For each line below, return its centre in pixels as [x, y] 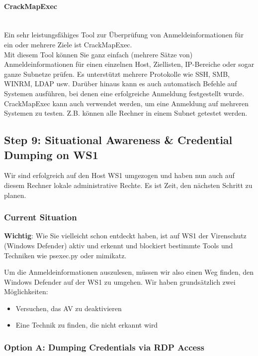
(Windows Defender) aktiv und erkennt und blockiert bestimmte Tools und [119, 245]
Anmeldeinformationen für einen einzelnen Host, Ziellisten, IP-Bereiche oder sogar [129, 64]
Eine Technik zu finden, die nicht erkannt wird [87, 325]
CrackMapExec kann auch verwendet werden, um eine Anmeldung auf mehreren [126, 103]
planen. [15, 195]
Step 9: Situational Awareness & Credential [118, 140]
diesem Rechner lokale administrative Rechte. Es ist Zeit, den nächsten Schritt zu [128, 185]
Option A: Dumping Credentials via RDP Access [104, 347]
